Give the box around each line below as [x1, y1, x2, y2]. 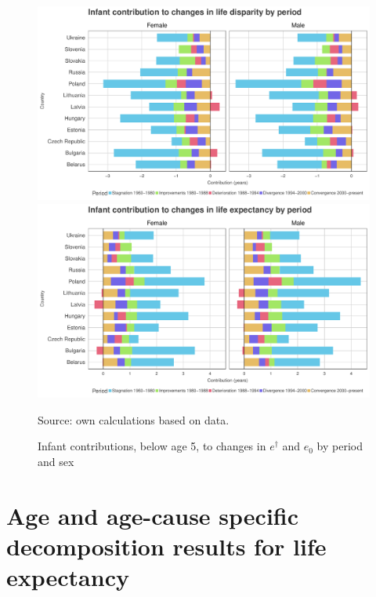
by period [316, 438, 363, 454]
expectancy [6, 560, 129, 592]
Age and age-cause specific [6, 499, 299, 531]
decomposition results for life [6, 530, 327, 562]
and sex [38, 453, 74, 469]
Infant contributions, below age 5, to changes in [38, 438, 266, 454]
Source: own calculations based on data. [38, 411, 230, 428]
